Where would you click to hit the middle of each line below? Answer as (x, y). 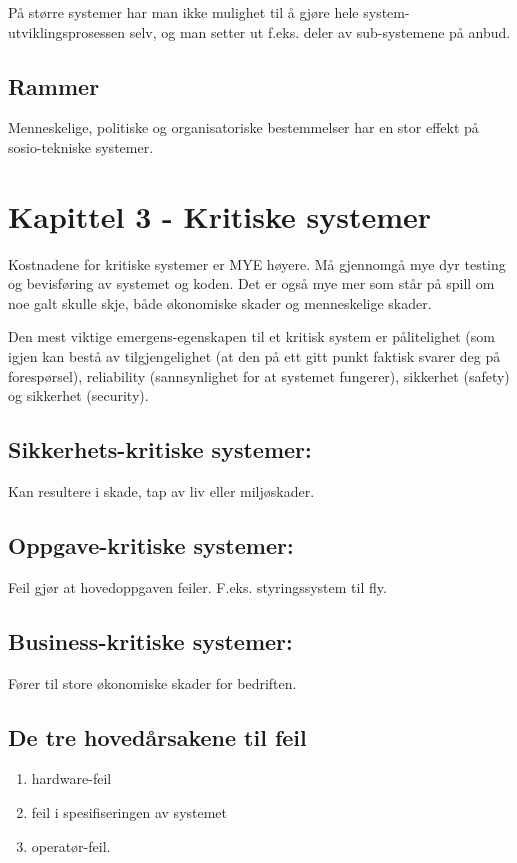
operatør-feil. (71, 845)
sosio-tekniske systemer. (81, 146)
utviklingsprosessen (67, 31)
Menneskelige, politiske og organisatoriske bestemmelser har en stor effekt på (243, 127)
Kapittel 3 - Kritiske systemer (220, 215)
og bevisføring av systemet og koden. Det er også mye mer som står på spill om (251, 283)
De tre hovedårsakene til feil (157, 736)
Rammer (54, 85)
